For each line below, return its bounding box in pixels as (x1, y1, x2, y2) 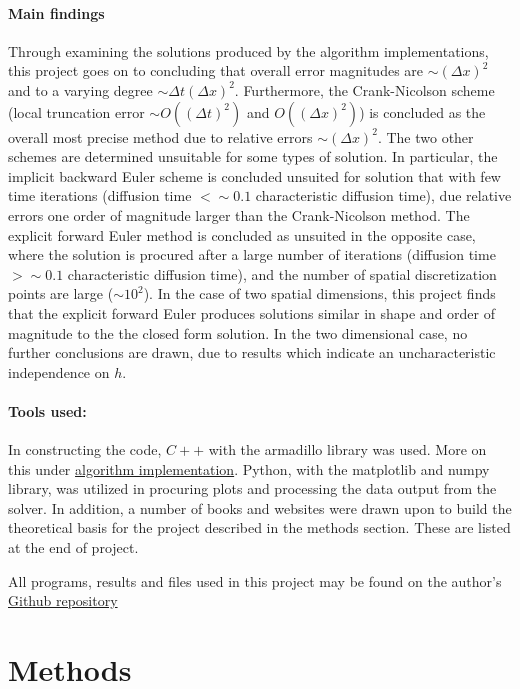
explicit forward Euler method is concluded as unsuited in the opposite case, (8, 224, 476, 245)
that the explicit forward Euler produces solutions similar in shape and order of (8, 302, 496, 323)
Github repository (8, 590, 118, 611)
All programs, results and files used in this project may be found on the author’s (8, 570, 502, 591)
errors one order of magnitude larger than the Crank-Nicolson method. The (8, 204, 470, 225)
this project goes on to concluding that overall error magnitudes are (8, 60, 424, 81)
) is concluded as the (359, 101, 486, 122)
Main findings (8, 2, 105, 23)
